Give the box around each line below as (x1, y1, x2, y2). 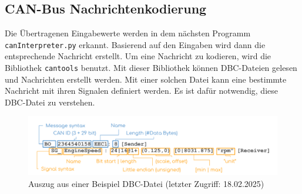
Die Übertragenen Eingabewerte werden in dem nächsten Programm (5, 27, 251, 39)
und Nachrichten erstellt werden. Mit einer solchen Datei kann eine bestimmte (5, 73, 287, 85)
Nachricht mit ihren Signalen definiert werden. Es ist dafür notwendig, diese (5, 84, 278, 97)
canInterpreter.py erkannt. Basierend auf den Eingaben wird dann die (5, 38, 266, 50)
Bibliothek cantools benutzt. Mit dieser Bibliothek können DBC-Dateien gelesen (5, 62, 297, 74)
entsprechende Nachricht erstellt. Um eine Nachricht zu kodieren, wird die (5, 50, 271, 62)
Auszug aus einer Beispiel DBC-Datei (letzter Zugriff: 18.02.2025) (28, 177, 264, 189)
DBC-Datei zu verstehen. (5, 96, 95, 108)
